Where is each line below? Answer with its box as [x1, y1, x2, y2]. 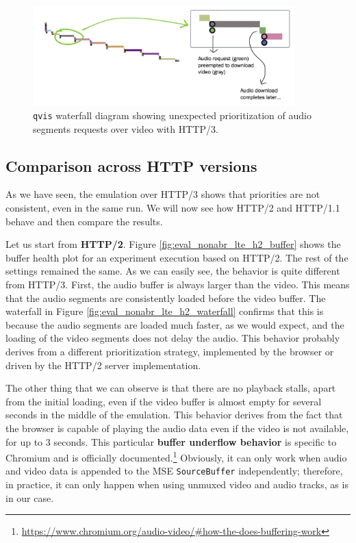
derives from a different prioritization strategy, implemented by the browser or [5, 344, 334, 359]
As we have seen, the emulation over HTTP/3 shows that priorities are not [5, 187, 320, 201]
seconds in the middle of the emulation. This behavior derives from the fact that [5, 407, 343, 422]
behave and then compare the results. [5, 214, 163, 228]
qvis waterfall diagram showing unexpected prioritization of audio [33, 108, 311, 123]
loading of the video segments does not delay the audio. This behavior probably [5, 331, 340, 345]
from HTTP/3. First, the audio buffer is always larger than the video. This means [5, 277, 350, 292]
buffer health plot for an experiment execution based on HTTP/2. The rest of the [5, 250, 348, 264]
